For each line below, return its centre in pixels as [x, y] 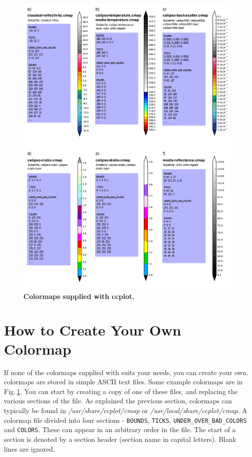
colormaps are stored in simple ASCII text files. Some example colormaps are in [123, 382]
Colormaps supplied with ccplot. [79, 296]
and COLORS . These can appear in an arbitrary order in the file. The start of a [120, 429]
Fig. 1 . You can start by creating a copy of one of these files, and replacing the [121, 391]
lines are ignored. [29, 448]
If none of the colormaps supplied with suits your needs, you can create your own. [126, 372]
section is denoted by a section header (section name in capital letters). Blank [120, 439]
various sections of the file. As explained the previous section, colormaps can [118, 401]
